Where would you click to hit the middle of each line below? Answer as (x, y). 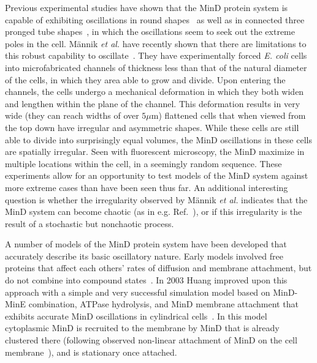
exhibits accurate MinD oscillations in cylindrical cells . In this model (136, 316)
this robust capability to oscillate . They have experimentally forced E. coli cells (156, 55)
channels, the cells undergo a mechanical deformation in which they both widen (155, 92)
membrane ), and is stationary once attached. (91, 352)
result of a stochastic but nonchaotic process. (90, 223)
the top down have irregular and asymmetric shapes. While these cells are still (152, 127)
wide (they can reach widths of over (72, 115)
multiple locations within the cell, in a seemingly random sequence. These (143, 163)
